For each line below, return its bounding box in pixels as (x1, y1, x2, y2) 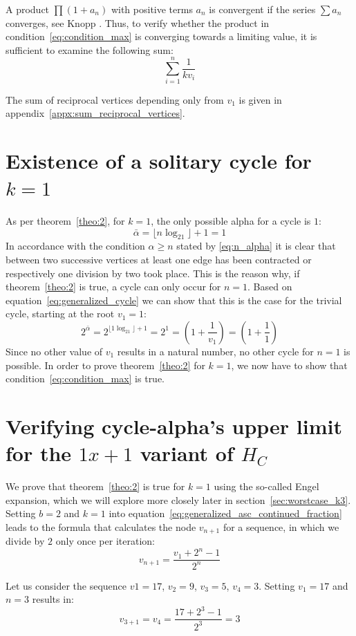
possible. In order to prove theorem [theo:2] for (6, 357, 205, 372)
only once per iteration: (55, 534, 155, 548)
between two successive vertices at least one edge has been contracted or (6, 252, 312, 266)
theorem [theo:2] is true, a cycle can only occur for (6, 279, 221, 294)
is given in (238, 92, 282, 106)
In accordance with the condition (6, 238, 145, 253)
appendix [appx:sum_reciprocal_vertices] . (6, 106, 185, 120)
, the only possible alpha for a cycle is (151, 214, 311, 227)
